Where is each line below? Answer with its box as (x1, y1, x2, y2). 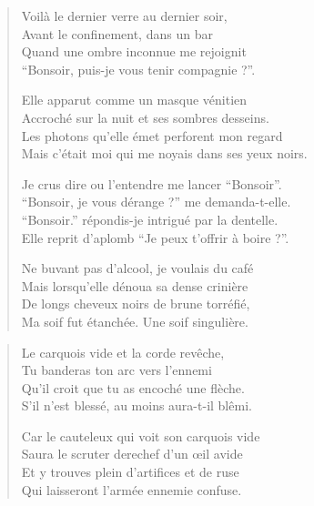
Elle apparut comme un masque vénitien (21, 90, 248, 109)
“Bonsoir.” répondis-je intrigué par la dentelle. (21, 209, 279, 228)
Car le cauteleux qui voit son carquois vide (21, 426, 260, 445)
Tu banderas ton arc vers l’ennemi (21, 360, 212, 379)
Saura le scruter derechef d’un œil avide (21, 444, 243, 463)
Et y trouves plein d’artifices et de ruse (21, 462, 239, 481)
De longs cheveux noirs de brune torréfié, (21, 294, 250, 313)
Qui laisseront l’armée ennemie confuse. (21, 480, 242, 499)
